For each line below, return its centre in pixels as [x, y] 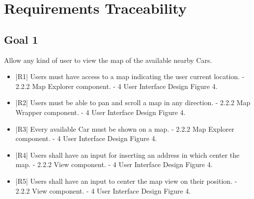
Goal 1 [21, 39]
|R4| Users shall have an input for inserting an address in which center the [127, 155]
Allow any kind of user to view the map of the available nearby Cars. [108, 60]
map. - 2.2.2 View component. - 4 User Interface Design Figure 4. [114, 164]
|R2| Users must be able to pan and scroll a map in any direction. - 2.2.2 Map [133, 102]
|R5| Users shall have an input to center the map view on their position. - [126, 181]
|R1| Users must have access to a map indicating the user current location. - [130, 76]
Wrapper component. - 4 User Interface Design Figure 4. [100, 112]
